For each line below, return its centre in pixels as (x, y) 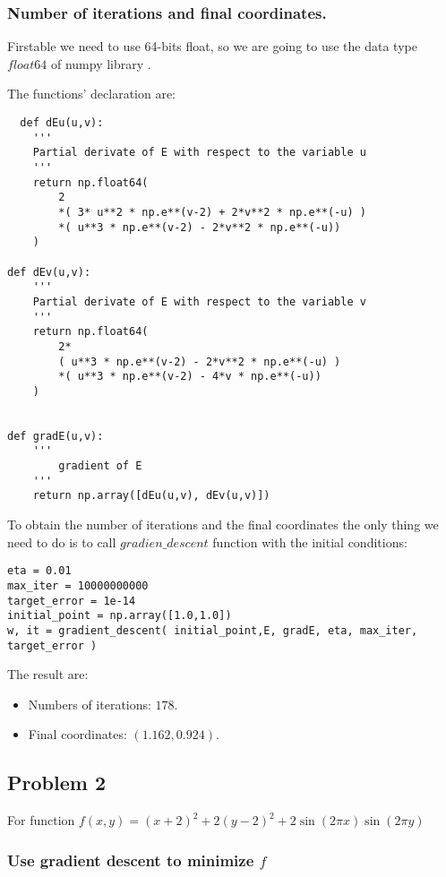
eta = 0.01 (39, 571)
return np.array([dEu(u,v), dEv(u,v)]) (151, 496)
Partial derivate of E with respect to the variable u (199, 153)
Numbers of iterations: (90, 704)
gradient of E (100, 466)
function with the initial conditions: (310, 542)
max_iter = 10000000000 (78, 585)
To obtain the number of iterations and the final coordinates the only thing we (223, 524)
